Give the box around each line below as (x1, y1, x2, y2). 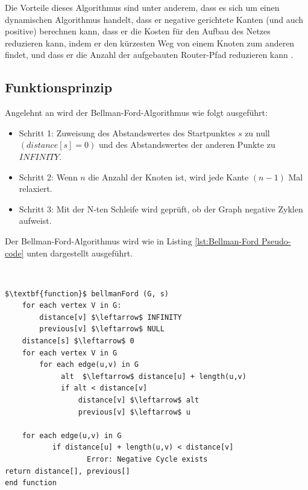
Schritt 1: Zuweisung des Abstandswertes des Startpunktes (19, 126, 236, 139)
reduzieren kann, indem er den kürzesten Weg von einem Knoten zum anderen (5, 36, 295, 49)
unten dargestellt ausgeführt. (27, 246, 133, 259)
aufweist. (19, 214, 52, 227)
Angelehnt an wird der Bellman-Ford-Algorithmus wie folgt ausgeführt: (5, 106, 268, 119)
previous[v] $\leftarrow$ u (78, 407, 190, 416)
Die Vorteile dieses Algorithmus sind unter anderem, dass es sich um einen (5, 1, 280, 13)
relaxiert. (19, 182, 52, 195)
